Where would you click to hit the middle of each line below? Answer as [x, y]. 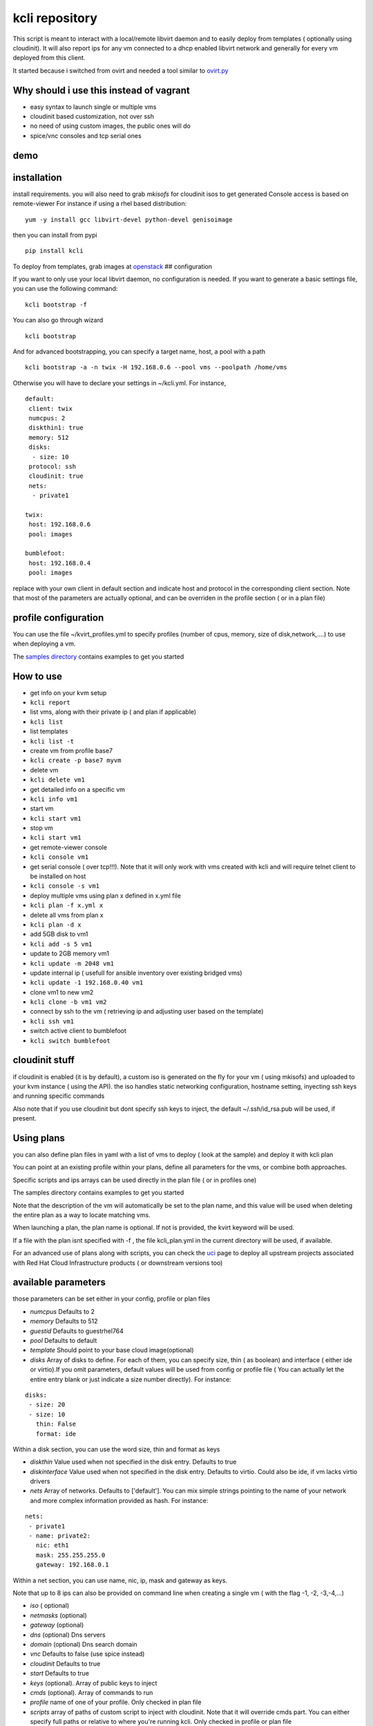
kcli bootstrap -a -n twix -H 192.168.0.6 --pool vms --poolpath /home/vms [156, 367]
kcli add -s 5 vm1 [61, 944]
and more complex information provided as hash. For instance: [119, 1500]
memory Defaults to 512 [64, 1321]
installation [37, 177]
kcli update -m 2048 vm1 [72, 963]
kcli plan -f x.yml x [67, 905]
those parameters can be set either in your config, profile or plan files [112, 1299]
